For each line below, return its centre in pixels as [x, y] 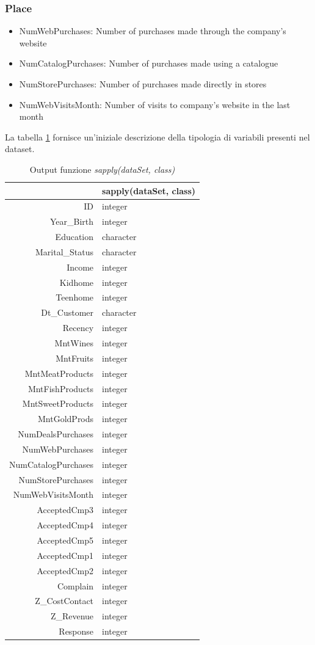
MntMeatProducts [59, 373]
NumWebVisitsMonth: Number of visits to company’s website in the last [155, 104]
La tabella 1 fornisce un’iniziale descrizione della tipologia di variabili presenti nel [157, 137]
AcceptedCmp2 [65, 570]
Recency [78, 328]
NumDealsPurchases [56, 434]
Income [80, 267]
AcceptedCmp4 [65, 525]
